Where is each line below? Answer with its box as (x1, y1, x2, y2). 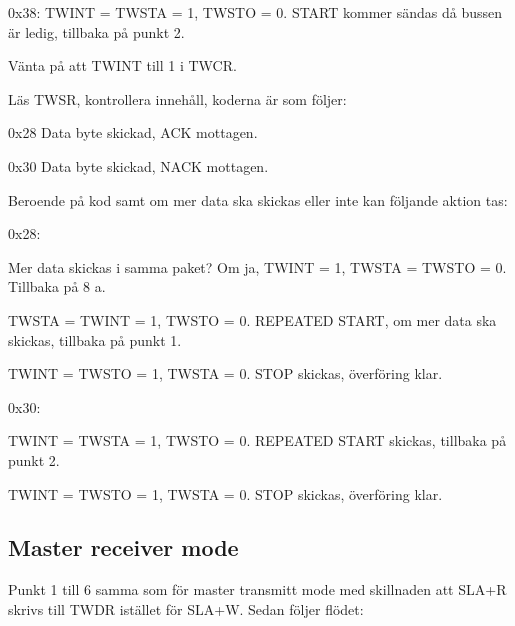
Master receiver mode (8, 532, 239, 563)
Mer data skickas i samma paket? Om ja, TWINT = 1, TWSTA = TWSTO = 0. (8, 256, 507, 277)
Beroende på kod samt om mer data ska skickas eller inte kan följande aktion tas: (8, 189, 508, 210)
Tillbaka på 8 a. (8, 276, 106, 297)
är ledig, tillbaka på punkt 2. (8, 21, 185, 42)
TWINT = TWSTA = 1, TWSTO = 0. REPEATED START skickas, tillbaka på (8, 430, 507, 451)
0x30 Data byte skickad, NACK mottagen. (8, 155, 269, 176)
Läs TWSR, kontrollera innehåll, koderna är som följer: (8, 88, 347, 109)
